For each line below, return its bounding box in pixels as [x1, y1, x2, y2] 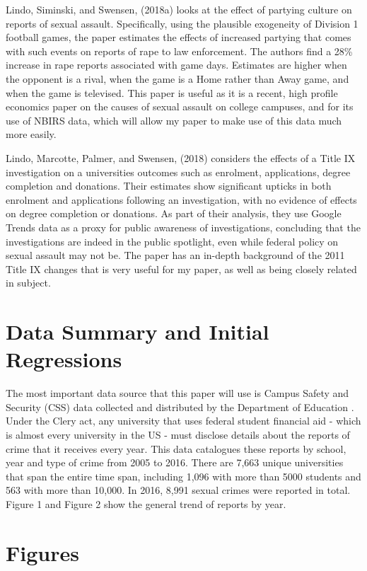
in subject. [6, 275, 51, 290]
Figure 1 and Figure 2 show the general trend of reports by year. [6, 496, 286, 511]
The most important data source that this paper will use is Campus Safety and [6, 386, 349, 400]
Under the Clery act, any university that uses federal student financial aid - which [6, 413, 361, 428]
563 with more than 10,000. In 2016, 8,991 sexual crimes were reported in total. [6, 483, 351, 497]
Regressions [6, 345, 122, 374]
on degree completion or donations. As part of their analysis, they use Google [6, 206, 342, 221]
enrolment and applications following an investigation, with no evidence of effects [6, 192, 357, 207]
